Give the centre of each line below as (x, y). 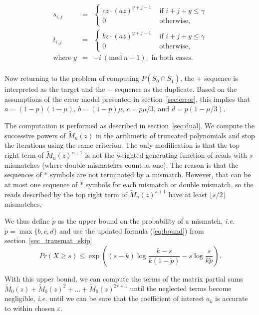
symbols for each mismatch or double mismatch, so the (169, 184)
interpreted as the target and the (55, 89)
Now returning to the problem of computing (72, 78)
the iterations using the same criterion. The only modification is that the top (122, 145)
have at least (188, 194)
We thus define (27, 221)
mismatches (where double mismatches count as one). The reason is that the (122, 164)
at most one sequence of (41, 184)
